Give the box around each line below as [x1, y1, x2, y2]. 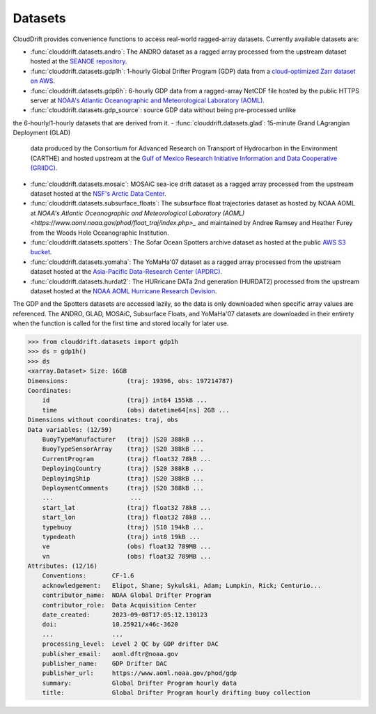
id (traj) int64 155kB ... [42, 396, 208, 404]
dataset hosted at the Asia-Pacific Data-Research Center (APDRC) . [30, 267, 223, 276]
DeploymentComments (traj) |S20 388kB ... [42, 484, 205, 492]
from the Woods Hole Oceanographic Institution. [30, 228, 170, 237]
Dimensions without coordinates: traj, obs [27, 416, 179, 424]
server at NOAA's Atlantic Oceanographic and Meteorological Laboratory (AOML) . [30, 96, 265, 104]
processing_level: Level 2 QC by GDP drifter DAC [42, 640, 219, 648]
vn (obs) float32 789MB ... [42, 552, 212, 560]
